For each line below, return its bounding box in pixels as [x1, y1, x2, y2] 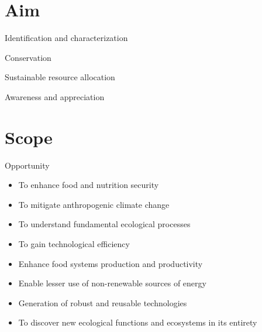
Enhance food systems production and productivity [18, 257, 203, 269]
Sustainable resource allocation [5, 71, 115, 83]
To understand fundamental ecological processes [18, 218, 191, 230]
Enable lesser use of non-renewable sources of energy [18, 277, 206, 289]
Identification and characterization [5, 32, 128, 44]
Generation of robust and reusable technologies [18, 296, 187, 309]
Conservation [5, 51, 51, 63]
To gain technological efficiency [18, 238, 130, 249]
